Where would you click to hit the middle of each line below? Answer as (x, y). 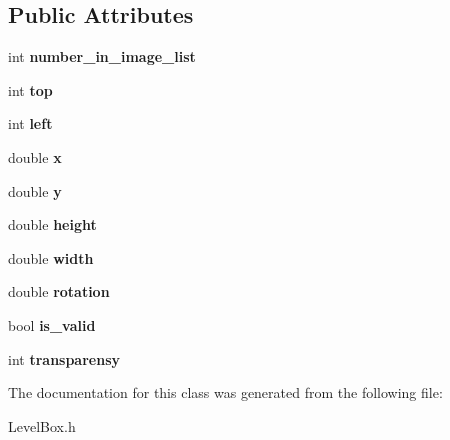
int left (30, 123)
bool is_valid (52, 324)
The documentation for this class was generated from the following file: (225, 392)
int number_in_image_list (102, 56)
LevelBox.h (42, 425)
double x (35, 156)
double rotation (59, 291)
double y (35, 190)
